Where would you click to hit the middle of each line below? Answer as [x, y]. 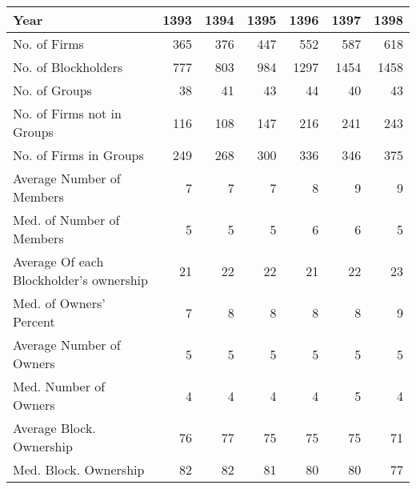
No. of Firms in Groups [78, 155]
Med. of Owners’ [59, 303]
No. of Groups [52, 90]
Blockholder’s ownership [80, 280]
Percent [34, 321]
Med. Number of [59, 386]
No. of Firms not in [67, 113]
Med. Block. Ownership [79, 469]
